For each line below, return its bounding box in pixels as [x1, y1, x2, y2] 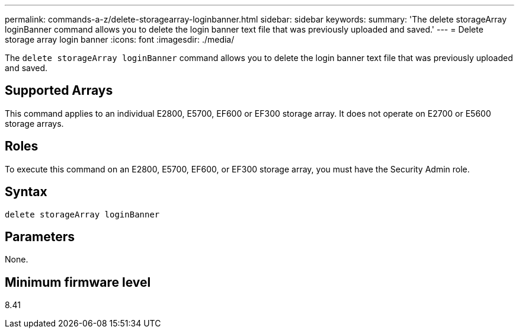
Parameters [5, 229, 75, 244]
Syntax [5, 184, 47, 200]
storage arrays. [5, 118, 64, 129]
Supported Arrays [5, 83, 113, 98]
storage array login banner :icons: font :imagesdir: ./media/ [5, 34, 235, 44]
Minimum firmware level [5, 274, 151, 290]
